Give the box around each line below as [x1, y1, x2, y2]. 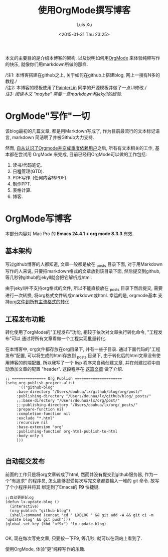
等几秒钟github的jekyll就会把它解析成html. [5, 274, 92, 281]
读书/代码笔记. [12, 162, 42, 168]
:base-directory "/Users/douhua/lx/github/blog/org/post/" [16, 389, 142, 394]
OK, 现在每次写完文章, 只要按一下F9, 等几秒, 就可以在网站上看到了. [5, 535, 142, 541]
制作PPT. [12, 181, 32, 187]
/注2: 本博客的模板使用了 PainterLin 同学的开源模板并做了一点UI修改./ [5, 84, 147, 91]
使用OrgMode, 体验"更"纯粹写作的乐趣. [5, 546, 86, 552]
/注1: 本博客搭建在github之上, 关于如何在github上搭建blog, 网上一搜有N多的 [5, 72, 160, 78]
